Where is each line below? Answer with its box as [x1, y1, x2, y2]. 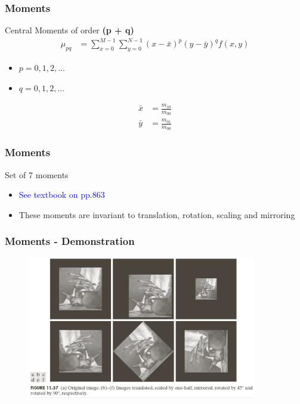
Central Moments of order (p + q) [5, 24, 134, 36]
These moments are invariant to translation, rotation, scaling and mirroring [18, 208, 295, 220]
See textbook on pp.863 [18, 188, 105, 201]
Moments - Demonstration [5, 234, 135, 248]
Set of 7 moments [5, 168, 69, 181]
